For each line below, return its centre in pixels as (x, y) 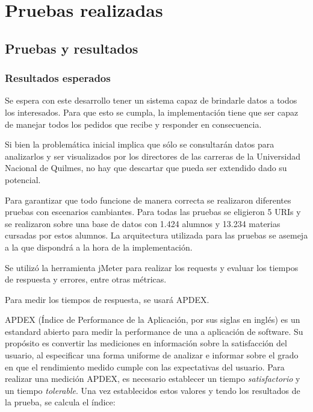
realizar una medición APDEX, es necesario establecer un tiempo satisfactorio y (153, 379)
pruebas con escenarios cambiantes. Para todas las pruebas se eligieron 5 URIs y (153, 212)
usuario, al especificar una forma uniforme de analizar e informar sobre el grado (152, 355)
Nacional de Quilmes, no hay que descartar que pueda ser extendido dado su (146, 168)
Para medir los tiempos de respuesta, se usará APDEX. (107, 299)
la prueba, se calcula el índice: (60, 402)
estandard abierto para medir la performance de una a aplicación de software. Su (154, 331)
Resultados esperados (58, 78)
